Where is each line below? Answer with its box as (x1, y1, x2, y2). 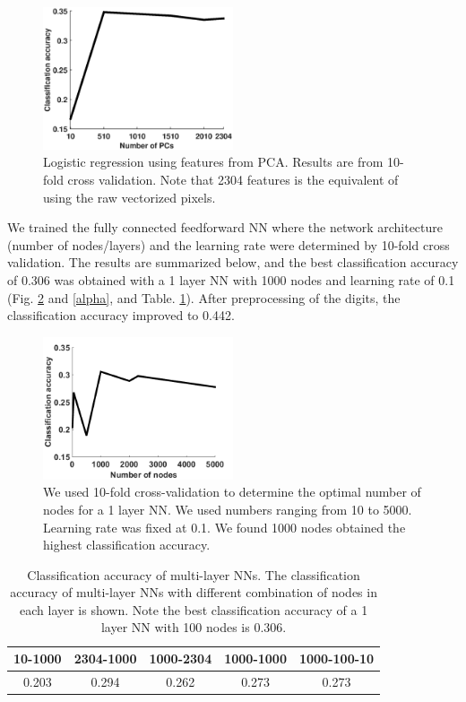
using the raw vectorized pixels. (43, 187, 216, 206)
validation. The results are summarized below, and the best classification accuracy (7, 253, 459, 272)
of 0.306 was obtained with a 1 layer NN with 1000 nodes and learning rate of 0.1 (7, 270, 455, 289)
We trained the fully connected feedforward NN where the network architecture (7, 218, 443, 237)
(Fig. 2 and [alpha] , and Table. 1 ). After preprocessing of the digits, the (7, 288, 401, 307)
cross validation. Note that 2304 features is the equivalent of (67, 169, 399, 188)
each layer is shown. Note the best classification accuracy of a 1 (20, 600, 368, 619)
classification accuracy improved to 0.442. (7, 306, 235, 325)
